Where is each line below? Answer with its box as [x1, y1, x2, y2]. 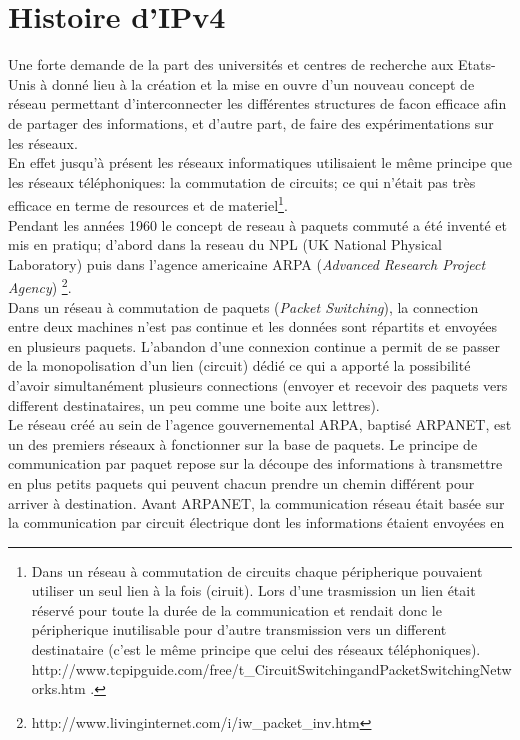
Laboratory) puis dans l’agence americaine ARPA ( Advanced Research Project [8, 253, 486, 274]
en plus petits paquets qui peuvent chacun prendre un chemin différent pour [8, 472, 475, 493]
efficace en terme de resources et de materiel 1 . [8, 192, 288, 215]
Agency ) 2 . [8, 274, 72, 297]
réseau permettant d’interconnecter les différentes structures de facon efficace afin [8, 93, 507, 114]
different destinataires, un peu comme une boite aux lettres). [8, 394, 380, 415]
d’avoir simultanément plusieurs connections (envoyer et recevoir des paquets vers [8, 374, 508, 395]
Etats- [458, 54, 496, 75]
